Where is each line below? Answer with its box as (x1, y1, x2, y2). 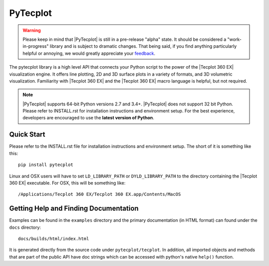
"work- (227, 36, 242, 42)
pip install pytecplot (18, 162, 74, 168)
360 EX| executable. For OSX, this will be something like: (9, 179, 126, 186)
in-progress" (22, 43, 49, 49)
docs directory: (9, 224, 41, 230)
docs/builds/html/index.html (18, 236, 89, 241)
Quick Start (9, 130, 45, 139)
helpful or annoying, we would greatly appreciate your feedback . (22, 50, 155, 56)
